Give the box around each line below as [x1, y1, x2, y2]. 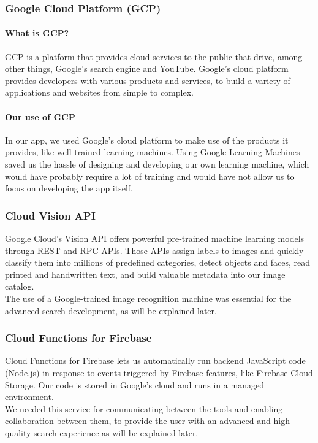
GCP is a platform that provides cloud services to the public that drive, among [5, 50, 303, 63]
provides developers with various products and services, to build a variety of [5, 74, 290, 87]
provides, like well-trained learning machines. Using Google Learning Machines [5, 145, 300, 158]
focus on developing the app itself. [5, 182, 134, 195]
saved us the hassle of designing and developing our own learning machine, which [5, 158, 309, 170]
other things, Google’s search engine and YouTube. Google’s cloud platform [5, 62, 289, 75]
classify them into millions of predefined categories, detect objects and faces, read [5, 256, 310, 269]
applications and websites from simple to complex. [5, 86, 194, 99]
